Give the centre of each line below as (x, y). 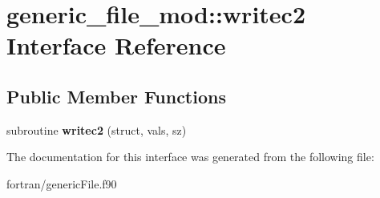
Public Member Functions (116, 96)
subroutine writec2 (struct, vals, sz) (97, 129)
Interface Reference (116, 45)
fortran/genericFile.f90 (62, 183)
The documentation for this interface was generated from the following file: (190, 157)
